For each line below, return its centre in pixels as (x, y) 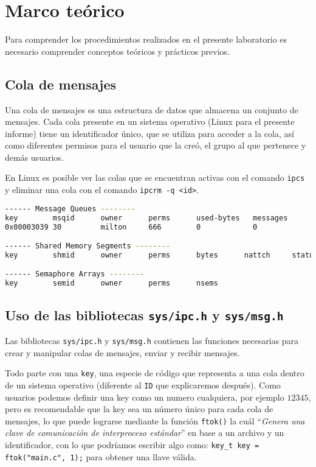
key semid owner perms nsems (112, 283)
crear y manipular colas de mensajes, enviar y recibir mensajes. (122, 352)
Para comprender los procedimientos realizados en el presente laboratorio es (146, 39)
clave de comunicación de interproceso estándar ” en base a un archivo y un (145, 433)
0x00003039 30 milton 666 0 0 (131, 227)
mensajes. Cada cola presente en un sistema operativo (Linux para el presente (150, 121)
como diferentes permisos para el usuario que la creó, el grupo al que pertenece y (156, 145)
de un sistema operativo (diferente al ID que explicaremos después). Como (143, 384)
